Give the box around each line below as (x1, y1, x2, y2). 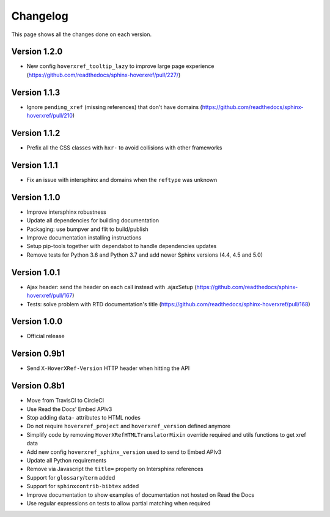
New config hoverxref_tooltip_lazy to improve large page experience (26, 62, 215, 70)
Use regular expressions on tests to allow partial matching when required (26, 499, 211, 507)
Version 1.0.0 (11, 316, 63, 327)
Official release (26, 333, 65, 340)
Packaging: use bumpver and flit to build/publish (26, 225, 149, 233)
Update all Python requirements (26, 456, 107, 464)
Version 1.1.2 (11, 127, 61, 138)
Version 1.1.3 (11, 87, 61, 97)
